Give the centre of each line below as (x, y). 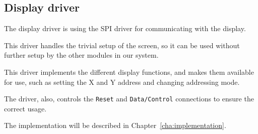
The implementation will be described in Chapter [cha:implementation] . (115, 125)
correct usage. (25, 108)
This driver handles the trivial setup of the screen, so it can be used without (122, 45)
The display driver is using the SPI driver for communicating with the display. (125, 28)
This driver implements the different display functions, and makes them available (129, 72)
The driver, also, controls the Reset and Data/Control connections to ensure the (129, 99)
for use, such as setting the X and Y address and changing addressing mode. (122, 82)
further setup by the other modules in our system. (81, 55)
